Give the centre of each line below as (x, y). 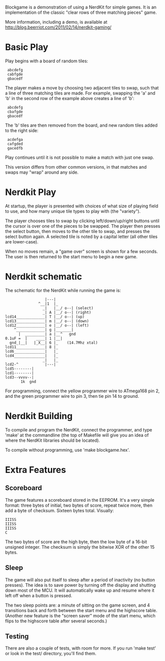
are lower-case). (22, 241)
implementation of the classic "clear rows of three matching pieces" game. (81, 12)
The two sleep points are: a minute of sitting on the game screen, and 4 (78, 605)
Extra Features (36, 470)
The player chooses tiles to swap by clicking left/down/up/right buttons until (82, 221)
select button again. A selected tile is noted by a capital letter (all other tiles (81, 236)
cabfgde (15, 74)
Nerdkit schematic (44, 277)
